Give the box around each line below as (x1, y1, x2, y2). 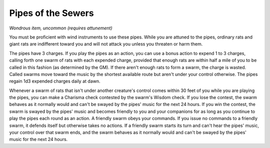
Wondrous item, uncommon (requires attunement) (9, 25, 112, 31)
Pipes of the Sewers (9, 7, 94, 18)
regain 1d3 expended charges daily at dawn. (9, 78, 100, 84)
